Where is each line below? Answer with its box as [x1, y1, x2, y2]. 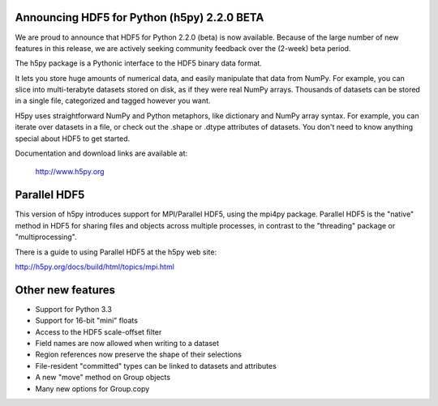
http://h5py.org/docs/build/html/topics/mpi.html [15, 262, 174, 271]
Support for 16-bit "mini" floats [35, 316, 138, 326]
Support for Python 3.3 [35, 304, 113, 314]
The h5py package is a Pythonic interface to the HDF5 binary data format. [15, 58, 263, 68]
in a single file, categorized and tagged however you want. [15, 96, 211, 105]
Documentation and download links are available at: [15, 148, 188, 158]
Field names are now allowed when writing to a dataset [35, 338, 219, 348]
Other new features [15, 283, 116, 297]
